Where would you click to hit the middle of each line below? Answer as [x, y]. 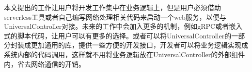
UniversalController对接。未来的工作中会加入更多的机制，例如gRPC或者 [117, 26]
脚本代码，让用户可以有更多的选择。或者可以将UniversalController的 [124, 35]
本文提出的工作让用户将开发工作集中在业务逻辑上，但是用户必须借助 [112, 7]
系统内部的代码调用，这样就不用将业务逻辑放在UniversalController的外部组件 [125, 54]
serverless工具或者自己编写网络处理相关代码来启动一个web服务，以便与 [115, 17]
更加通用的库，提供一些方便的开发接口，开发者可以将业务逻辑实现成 [139, 45]
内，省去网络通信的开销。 [45, 64]
